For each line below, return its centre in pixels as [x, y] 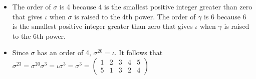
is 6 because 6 [225, 16]
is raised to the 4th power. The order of [135, 16]
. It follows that [139, 52]
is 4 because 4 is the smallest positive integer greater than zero [156, 6]
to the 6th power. [39, 36]
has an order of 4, [64, 52]
